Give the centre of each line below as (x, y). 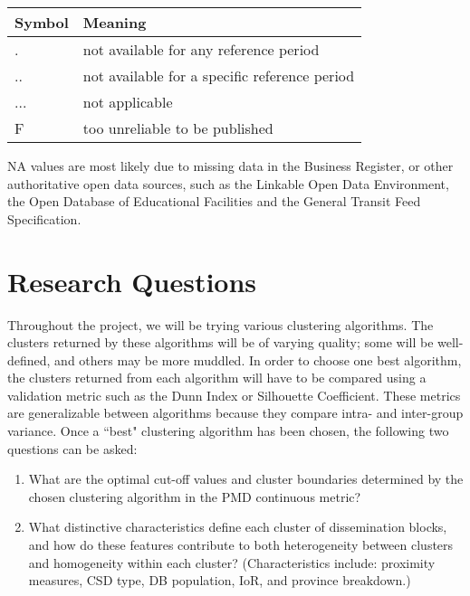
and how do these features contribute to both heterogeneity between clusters (241, 545)
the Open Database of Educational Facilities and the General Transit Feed (214, 201)
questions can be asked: (72, 448)
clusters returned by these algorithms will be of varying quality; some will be (221, 342)
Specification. (44, 218)
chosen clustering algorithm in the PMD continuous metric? (195, 496)
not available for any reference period (201, 49)
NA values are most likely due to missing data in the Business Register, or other (230, 166)
